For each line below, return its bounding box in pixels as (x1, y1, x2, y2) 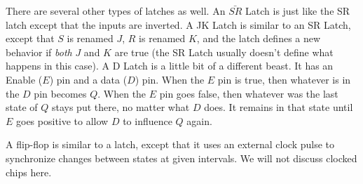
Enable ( (6, 72, 43, 86)
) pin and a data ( (49, 72, 128, 86)
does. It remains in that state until (204, 100, 353, 114)
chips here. (6, 164, 52, 179)
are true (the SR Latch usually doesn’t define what (114, 44, 334, 59)
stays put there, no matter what (51, 100, 190, 114)
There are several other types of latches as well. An (6, 4, 226, 18)
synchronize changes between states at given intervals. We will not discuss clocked (6, 150, 357, 165)
